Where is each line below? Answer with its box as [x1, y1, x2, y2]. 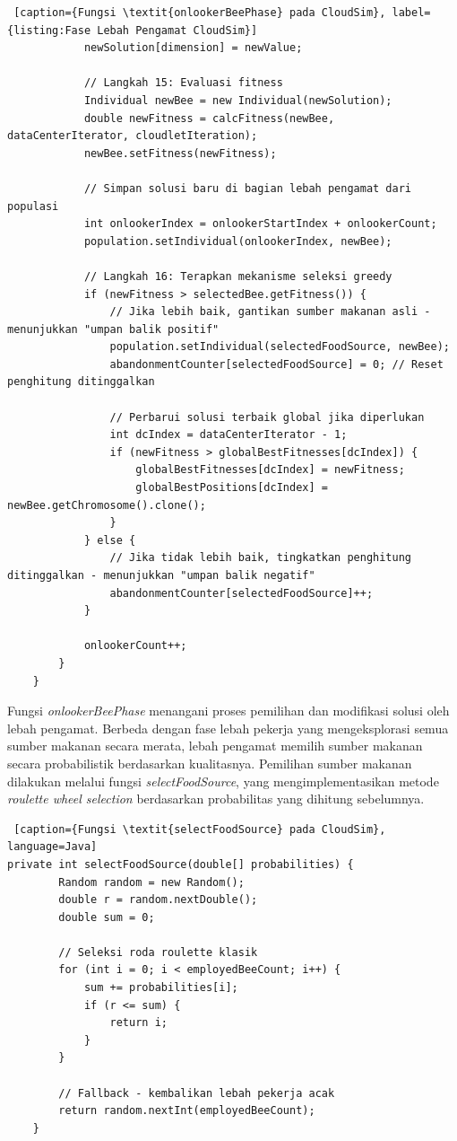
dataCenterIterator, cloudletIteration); [7, 129, 258, 143]
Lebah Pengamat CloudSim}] [97, 23, 258, 37]
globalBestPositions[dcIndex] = [135, 481, 328, 495]
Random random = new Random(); [58, 875, 245, 889]
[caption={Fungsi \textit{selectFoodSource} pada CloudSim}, [13, 822, 386, 836]
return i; [109, 1016, 168, 1030]
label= [392, 6, 431, 19]
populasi [7, 199, 59, 213]
